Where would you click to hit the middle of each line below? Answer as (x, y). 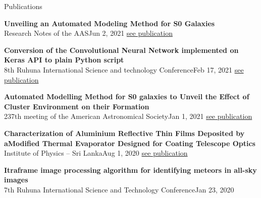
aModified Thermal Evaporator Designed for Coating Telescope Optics (130, 143)
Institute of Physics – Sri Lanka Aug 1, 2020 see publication (96, 153)
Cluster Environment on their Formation (77, 106)
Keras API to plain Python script (64, 60)
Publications (23, 6)
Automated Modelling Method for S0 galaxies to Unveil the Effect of (127, 96)
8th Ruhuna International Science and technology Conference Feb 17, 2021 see (124, 69)
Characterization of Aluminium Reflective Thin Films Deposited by (124, 133)
